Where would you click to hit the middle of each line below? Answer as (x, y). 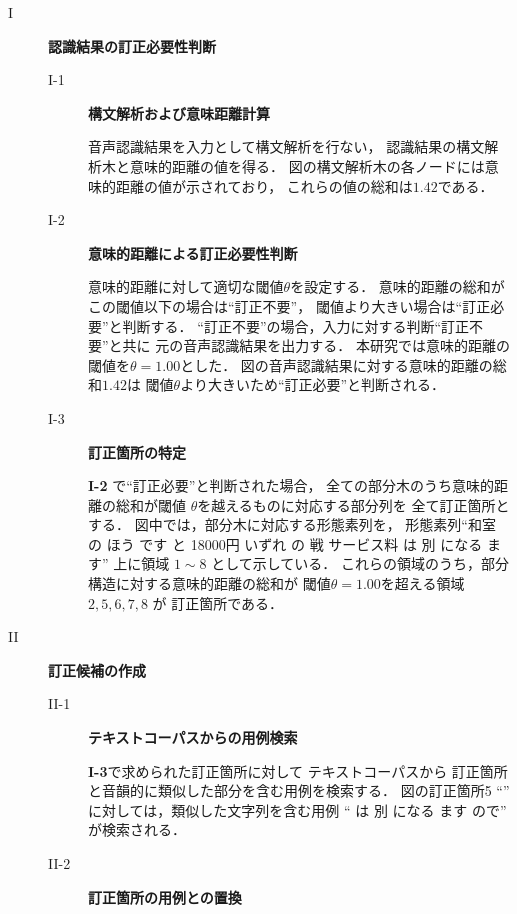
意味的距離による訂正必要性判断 (193, 252)
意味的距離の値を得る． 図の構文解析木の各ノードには (307, 165)
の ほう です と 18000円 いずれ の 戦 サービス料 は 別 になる (285, 543)
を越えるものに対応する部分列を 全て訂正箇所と (353, 504)
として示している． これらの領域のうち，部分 (360, 563)
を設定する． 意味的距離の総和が (397, 286)
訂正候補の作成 (97, 669)
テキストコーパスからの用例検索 (193, 737)
